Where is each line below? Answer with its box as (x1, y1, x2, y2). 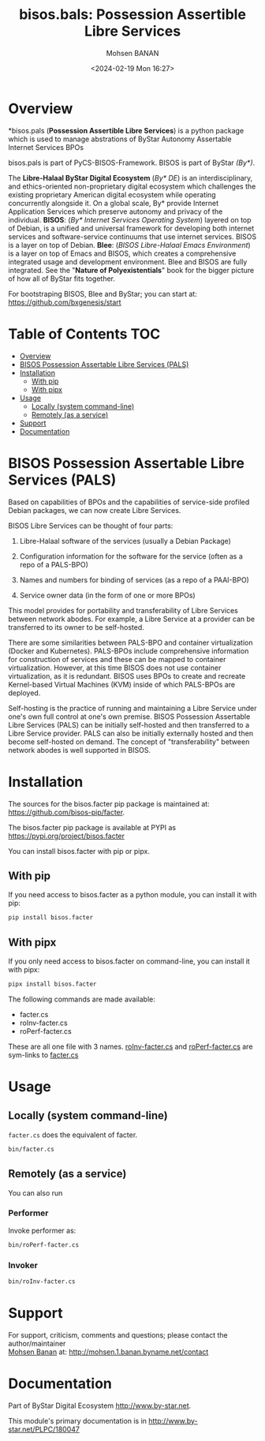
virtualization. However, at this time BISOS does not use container (8, 663, 222, 672)
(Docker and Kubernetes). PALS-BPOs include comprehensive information (8, 646, 249, 656)
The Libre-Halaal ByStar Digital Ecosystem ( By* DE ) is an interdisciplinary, (8, 173, 253, 182)
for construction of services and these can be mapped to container (8, 654, 226, 664)
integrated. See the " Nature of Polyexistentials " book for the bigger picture (8, 265, 255, 275)
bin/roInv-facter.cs (8, 1278, 77, 1286)
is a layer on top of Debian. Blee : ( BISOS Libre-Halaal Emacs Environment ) (8, 240, 251, 249)
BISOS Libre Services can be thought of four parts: (8, 521, 174, 530)
